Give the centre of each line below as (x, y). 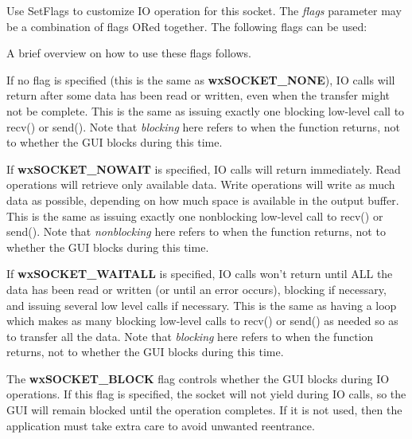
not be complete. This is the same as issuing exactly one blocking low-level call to (206, 110)
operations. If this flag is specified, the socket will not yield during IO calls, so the (206, 394)
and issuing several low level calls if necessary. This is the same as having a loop (202, 305)
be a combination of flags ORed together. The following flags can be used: (187, 26)
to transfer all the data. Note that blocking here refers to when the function (190, 336)
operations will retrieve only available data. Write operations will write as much (201, 184)
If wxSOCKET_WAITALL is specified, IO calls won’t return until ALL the (200, 274)
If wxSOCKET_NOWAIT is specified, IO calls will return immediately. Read (204, 169)
